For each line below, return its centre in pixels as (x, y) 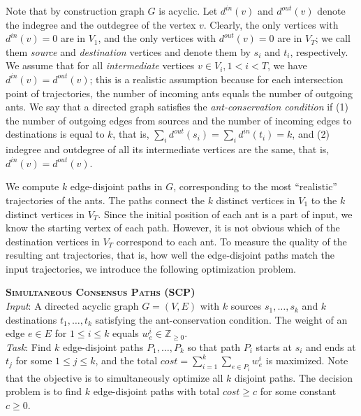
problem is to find (44, 391)
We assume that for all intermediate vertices (100, 65)
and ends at (331, 346)
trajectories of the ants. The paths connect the (105, 200)
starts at (274, 346)
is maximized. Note (307, 360)
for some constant (298, 391)
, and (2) (311, 134)
